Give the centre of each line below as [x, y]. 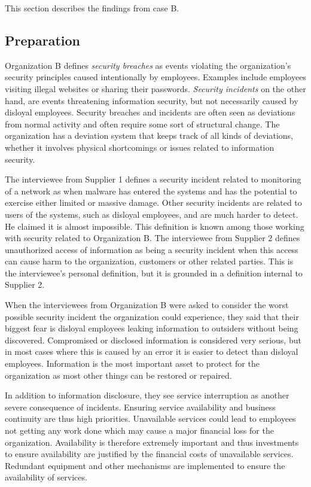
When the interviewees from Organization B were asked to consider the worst [147, 305]
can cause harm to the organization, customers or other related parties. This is [149, 261]
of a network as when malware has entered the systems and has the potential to [151, 191]
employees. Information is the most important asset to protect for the [132, 363]
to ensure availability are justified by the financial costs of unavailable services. [149, 454]
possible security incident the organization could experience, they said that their [152, 316]
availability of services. [46, 477]
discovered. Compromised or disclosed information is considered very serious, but [153, 340]
